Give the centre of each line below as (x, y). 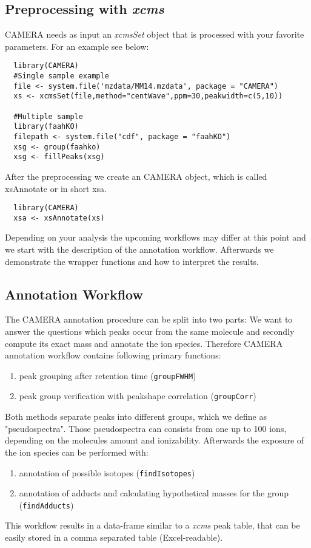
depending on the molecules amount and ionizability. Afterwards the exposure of (155, 440)
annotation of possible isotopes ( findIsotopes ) (107, 472)
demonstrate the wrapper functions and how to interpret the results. (132, 261)
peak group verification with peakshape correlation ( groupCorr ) (138, 396)
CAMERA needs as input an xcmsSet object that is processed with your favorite (155, 34)
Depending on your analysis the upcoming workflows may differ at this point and (155, 237)
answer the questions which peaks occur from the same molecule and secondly (150, 331)
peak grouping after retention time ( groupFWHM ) (108, 375)
